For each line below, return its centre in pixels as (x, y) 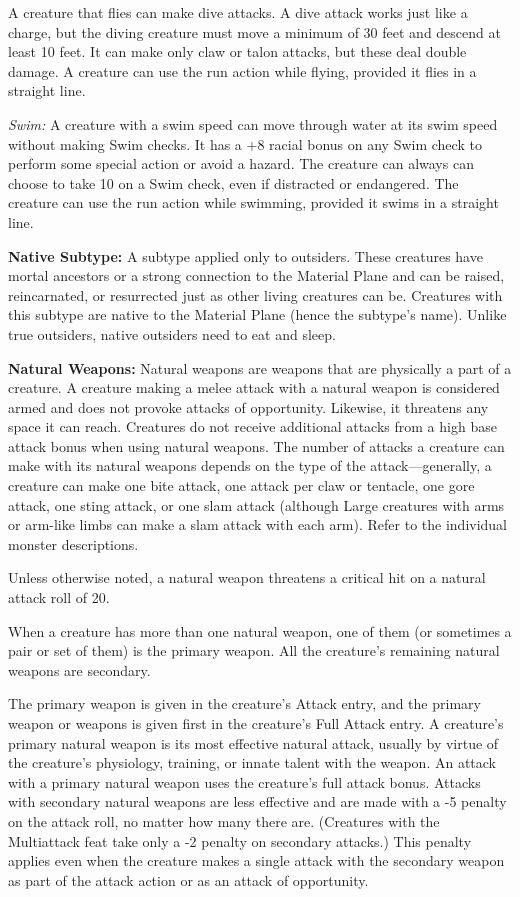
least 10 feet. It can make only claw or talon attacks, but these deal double (237, 51)
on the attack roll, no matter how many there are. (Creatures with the (224, 820)
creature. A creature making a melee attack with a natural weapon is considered (254, 387)
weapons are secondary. (79, 669)
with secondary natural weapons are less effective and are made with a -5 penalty (257, 801)
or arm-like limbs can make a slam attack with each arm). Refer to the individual (258, 524)
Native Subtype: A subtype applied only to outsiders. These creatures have (245, 255)
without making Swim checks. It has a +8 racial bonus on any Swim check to (245, 143)
